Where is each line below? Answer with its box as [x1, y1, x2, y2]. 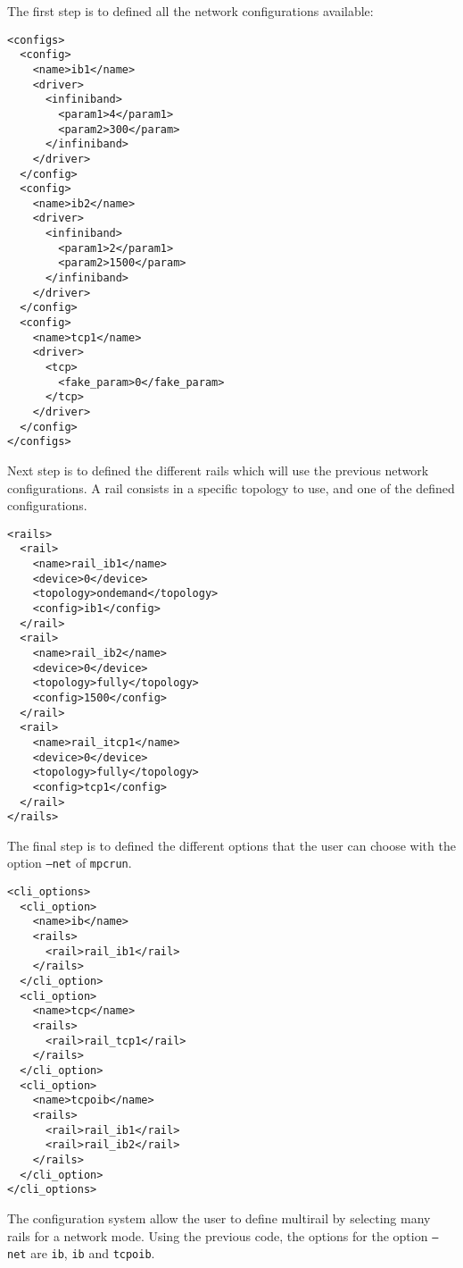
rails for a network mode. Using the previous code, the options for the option [7, 1226, 428, 1245]
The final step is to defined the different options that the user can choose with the [7, 836, 456, 854]
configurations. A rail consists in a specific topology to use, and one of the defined [7, 478, 455, 497]
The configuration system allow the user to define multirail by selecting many [7, 1208, 431, 1227]
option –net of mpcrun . [7, 853, 132, 872]
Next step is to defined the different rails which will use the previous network [7, 460, 429, 479]
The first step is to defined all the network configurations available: [7, 2, 374, 20]
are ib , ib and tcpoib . [30, 1244, 155, 1263]
